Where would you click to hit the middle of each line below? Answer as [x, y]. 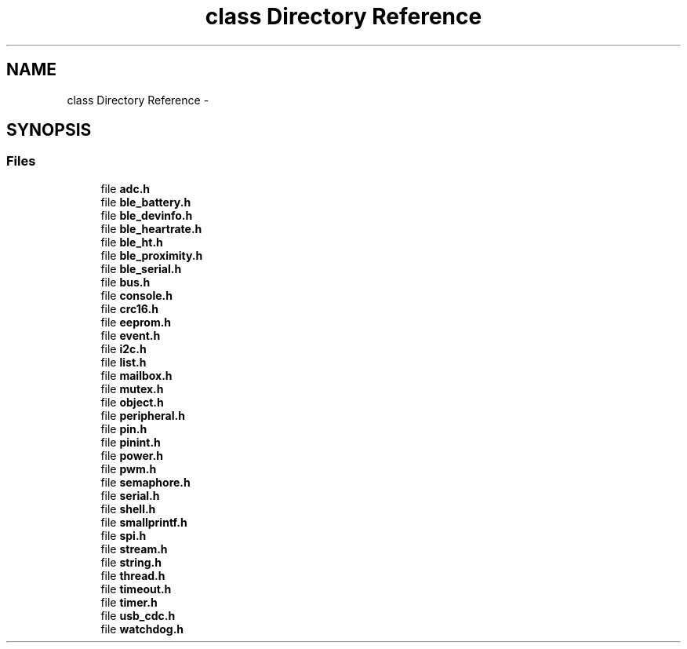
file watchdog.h [142, 629]
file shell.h [128, 509]
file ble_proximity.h [152, 255]
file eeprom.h [136, 322]
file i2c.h [124, 348]
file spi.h [124, 535]
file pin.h [124, 428]
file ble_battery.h [146, 202]
